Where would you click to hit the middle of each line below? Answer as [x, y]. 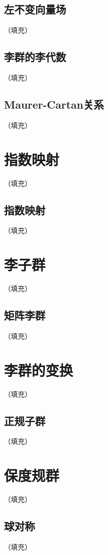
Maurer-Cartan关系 [54, 104]
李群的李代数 [35, 57]
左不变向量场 [35, 9]
